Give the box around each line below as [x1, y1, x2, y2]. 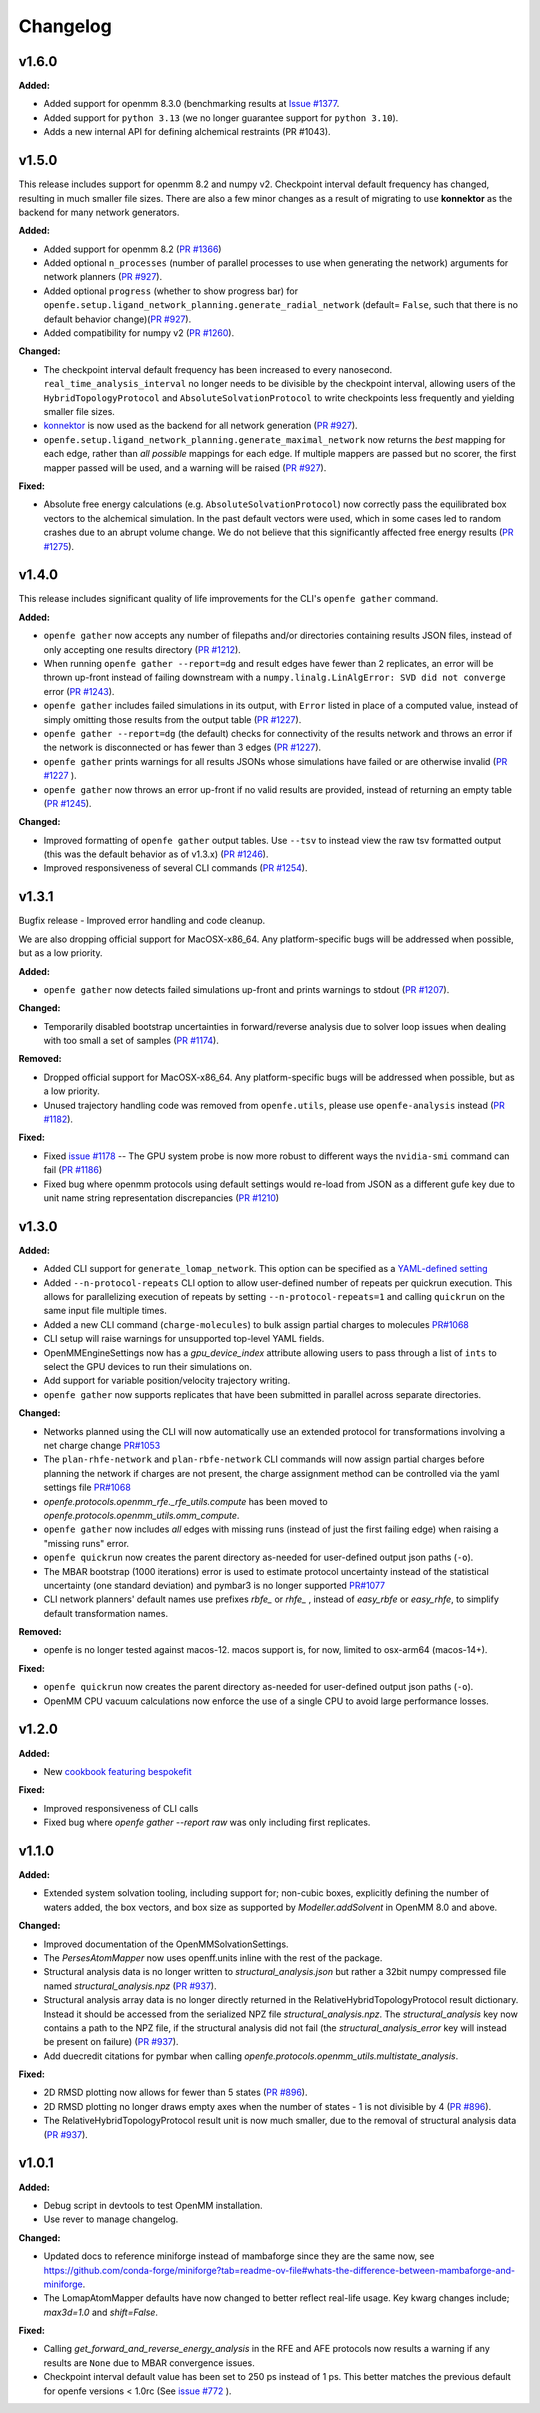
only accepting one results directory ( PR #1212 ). [43, 643, 242, 655]
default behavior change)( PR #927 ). [43, 313, 192, 325]
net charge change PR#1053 [43, 1439, 161, 1451]
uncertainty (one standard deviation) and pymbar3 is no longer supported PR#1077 [43, 1579, 386, 1591]
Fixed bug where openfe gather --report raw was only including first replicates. [43, 1816, 371, 1829]
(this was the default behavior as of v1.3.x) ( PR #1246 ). [43, 848, 269, 860]
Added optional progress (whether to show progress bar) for [43, 285, 299, 297]
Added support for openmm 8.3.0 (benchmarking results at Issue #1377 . [43, 98, 340, 110]
